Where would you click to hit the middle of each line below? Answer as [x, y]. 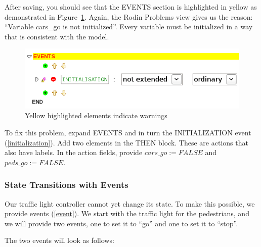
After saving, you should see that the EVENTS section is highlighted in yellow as [131, 7]
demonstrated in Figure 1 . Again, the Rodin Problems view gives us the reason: [129, 16]
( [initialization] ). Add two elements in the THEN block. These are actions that [126, 142]
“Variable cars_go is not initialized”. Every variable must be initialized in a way [129, 27]
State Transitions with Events [67, 185]
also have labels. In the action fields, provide [74, 152]
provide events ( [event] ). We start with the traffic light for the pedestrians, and [127, 213]
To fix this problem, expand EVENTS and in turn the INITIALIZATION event [128, 133]
